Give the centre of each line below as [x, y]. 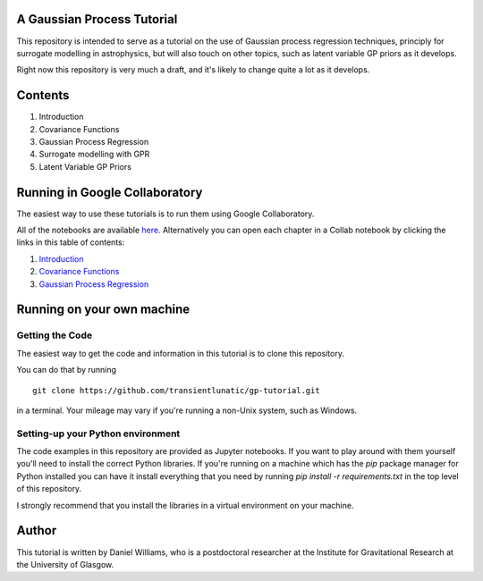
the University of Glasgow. [65, 564]
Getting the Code [55, 335]
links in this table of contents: [71, 242]
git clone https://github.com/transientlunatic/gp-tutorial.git [177, 390]
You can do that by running [66, 370]
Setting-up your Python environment [98, 434]
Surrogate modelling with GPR [94, 154]
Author [37, 530]
